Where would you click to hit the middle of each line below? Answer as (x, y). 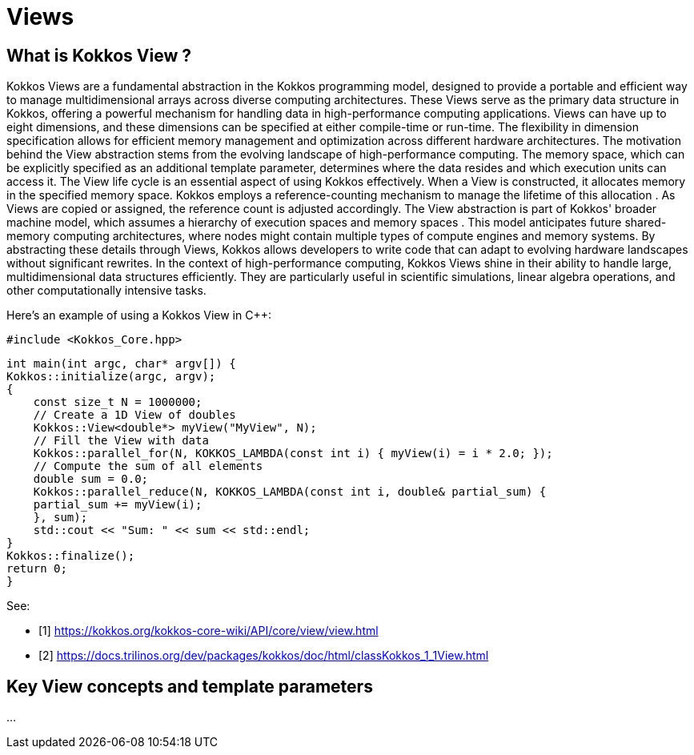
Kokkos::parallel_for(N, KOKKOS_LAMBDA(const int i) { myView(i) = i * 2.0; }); (293, 454)
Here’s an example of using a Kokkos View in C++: (139, 315)
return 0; (37, 569)
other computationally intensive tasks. (106, 291)
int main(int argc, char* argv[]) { (121, 364)
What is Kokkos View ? (99, 55)
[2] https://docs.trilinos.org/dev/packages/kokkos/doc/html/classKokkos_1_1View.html (264, 656)
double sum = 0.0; (91, 479)
